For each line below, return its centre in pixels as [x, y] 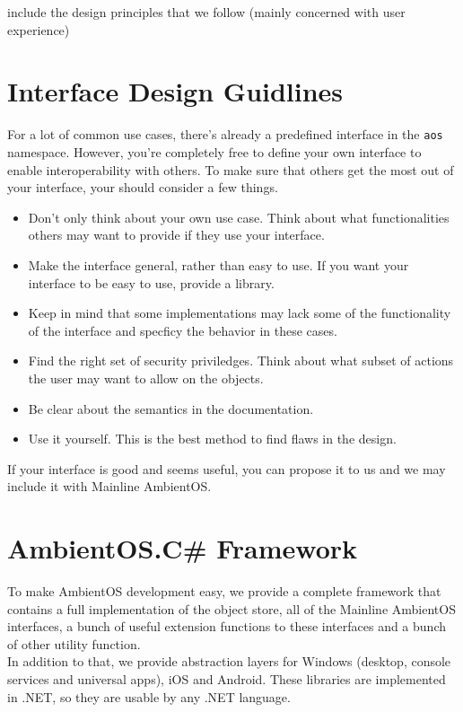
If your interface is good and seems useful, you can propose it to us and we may [227, 468]
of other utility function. [74, 643]
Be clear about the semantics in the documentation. [171, 408]
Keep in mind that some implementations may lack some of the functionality [240, 313]
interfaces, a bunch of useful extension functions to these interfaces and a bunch [227, 626]
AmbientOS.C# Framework [183, 548]
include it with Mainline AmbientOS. [109, 486]
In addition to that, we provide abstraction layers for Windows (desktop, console [229, 661]
